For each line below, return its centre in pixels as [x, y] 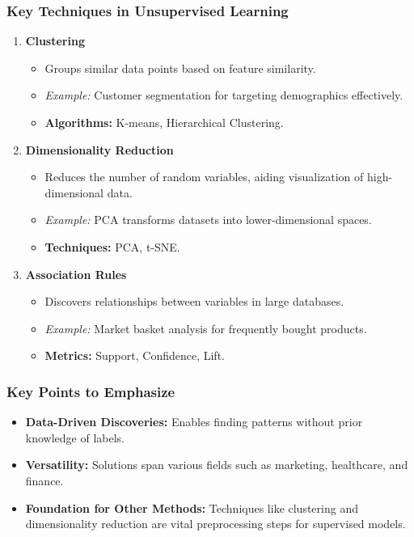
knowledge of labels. [75, 437]
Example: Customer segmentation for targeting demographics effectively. [224, 95]
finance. [44, 480]
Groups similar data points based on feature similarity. [180, 68]
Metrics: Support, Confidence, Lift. [135, 355]
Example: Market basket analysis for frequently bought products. [206, 328]
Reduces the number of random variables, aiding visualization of [204, 177]
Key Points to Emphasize [91, 391]
